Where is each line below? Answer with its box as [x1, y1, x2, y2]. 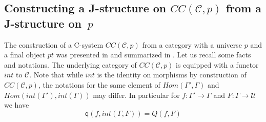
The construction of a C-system [4, 39, 104, 50]
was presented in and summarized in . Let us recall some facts [56, 49, 251, 60]
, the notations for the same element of [38, 79, 160, 90]
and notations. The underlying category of [4, 59, 137, 70]
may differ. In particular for [93, 89, 180, 100]
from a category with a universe [142, 39, 242, 50]
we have [4, 99, 29, 110]
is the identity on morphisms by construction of [97, 69, 247, 80]
